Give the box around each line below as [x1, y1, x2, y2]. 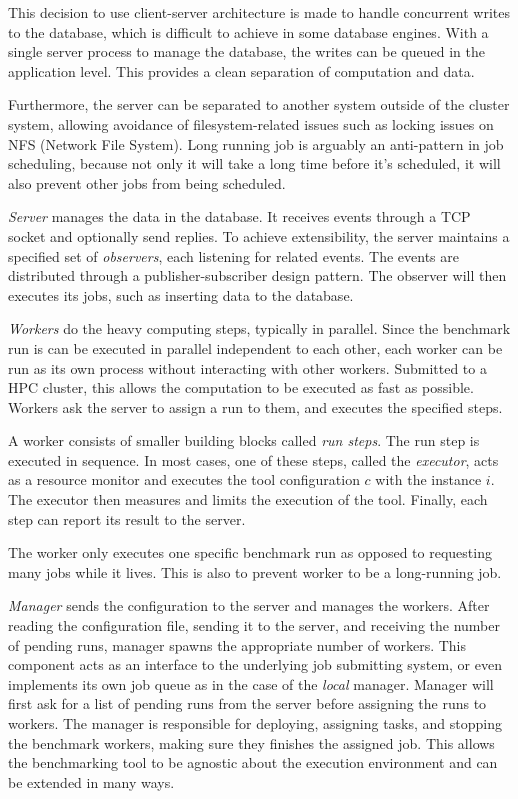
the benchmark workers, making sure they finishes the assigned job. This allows [8, 732, 495, 753]
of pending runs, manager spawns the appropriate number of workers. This [8, 634, 467, 655]
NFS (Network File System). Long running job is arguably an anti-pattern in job [8, 133, 504, 154]
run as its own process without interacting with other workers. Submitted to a [8, 357, 487, 378]
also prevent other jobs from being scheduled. [8, 172, 286, 193]
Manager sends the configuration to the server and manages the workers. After [8, 595, 490, 616]
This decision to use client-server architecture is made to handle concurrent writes [8, 2, 510, 22]
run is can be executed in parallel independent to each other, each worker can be [8, 337, 503, 358]
